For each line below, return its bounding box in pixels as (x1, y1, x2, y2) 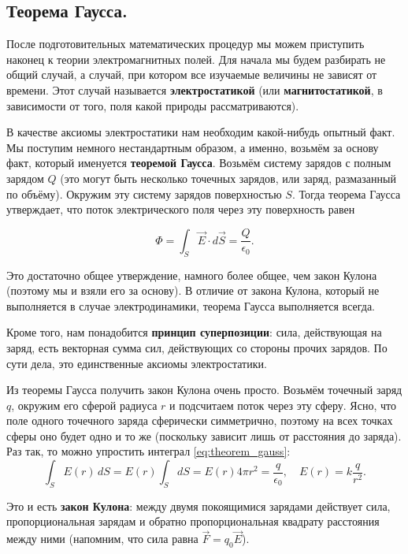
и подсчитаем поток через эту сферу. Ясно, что (169, 396, 396, 413)
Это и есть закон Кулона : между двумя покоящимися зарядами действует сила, (6, 497, 391, 514)
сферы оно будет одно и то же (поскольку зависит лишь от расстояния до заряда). (6, 427, 402, 444)
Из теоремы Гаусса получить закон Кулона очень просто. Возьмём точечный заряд (6, 381, 402, 398)
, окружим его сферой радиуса (11, 396, 158, 413)
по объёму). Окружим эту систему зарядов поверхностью (6, 185, 282, 202)
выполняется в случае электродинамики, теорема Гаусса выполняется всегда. (6, 297, 376, 314)
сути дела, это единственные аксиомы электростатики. (6, 355, 267, 371)
